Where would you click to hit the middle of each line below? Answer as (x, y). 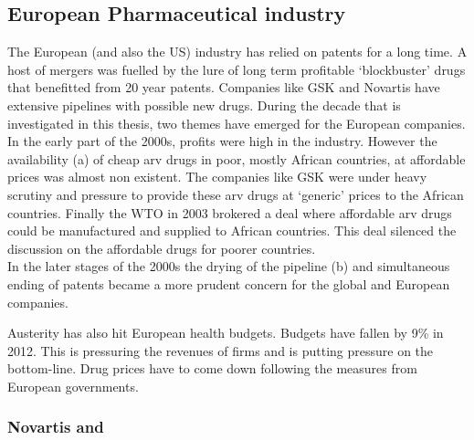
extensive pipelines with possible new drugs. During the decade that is (204, 105)
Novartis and (56, 427)
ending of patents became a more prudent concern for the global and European (229, 283)
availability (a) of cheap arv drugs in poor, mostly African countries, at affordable (237, 158)
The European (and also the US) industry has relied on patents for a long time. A (237, 52)
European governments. (73, 386)
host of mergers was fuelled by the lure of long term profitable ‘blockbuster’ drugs (237, 69)
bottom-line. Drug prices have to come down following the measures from (212, 368)
